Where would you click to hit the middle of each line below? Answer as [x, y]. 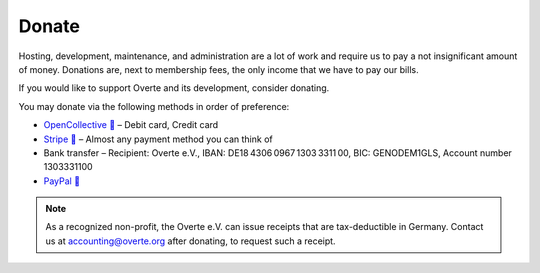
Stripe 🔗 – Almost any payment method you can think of [158, 139]
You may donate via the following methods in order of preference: [154, 106]
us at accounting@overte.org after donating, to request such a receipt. [190, 241]
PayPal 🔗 [61, 181]
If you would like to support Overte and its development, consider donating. [174, 88]
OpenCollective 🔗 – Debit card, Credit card [131, 125]
